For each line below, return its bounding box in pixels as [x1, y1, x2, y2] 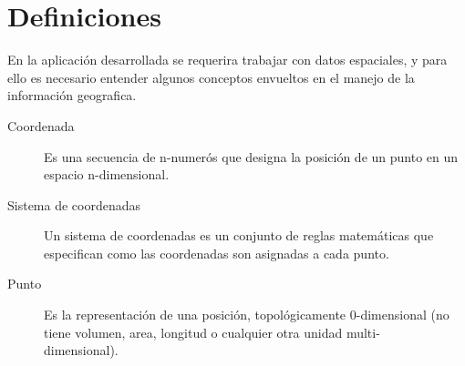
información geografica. [7, 86, 137, 105]
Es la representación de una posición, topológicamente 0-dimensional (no [44, 305, 449, 324]
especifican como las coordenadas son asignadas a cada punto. [44, 243, 389, 262]
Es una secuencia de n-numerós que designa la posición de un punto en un [44, 147, 459, 166]
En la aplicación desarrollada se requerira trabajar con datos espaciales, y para [7, 50, 448, 69]
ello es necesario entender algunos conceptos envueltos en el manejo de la [7, 67, 415, 86]
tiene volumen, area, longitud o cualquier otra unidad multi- [44, 322, 380, 341]
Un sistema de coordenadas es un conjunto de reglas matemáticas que [44, 226, 434, 245]
